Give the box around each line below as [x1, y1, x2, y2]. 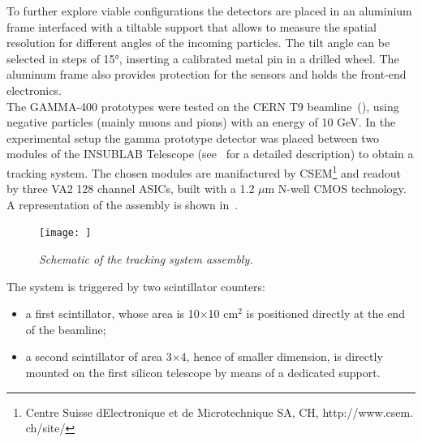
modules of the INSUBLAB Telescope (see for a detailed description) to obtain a [6, 145, 414, 162]
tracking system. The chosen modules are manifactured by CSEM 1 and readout [6, 161, 402, 181]
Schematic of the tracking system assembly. [39, 251, 253, 268]
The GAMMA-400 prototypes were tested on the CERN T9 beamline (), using [6, 97, 399, 114]
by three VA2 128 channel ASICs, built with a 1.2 [6, 180, 255, 197]
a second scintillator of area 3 [25, 348, 172, 365]
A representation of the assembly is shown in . [6, 195, 239, 212]
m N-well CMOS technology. [265, 180, 407, 197]
